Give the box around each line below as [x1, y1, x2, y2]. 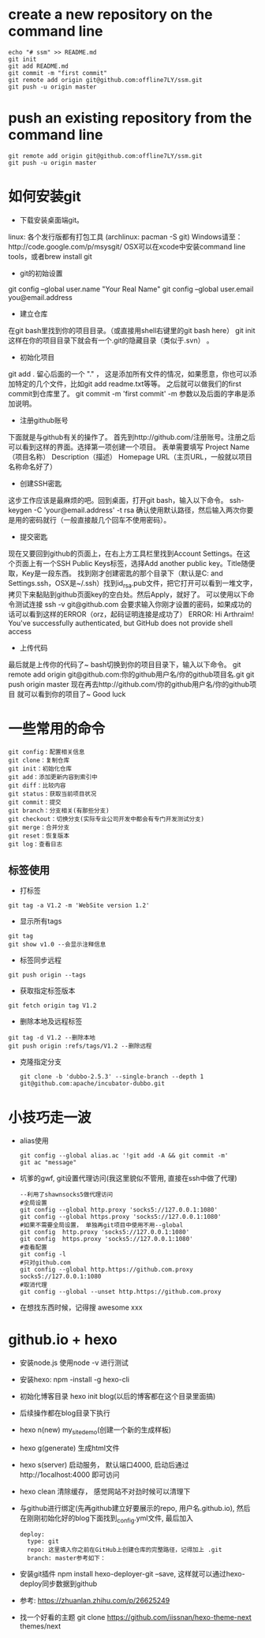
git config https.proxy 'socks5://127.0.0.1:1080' [19, 1235, 193, 1243]
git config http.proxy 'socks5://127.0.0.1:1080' [19, 1228, 190, 1236]
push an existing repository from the [8, 109, 252, 127]
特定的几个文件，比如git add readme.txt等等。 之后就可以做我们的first [14, 379, 242, 388]
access [8, 626, 32, 636]
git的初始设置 [19, 268, 63, 278]
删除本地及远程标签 [19, 1017, 83, 1026]
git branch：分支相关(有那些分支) [8, 807, 110, 815]
